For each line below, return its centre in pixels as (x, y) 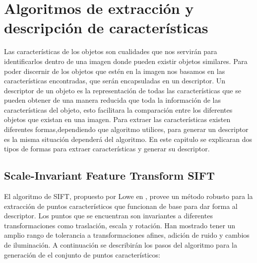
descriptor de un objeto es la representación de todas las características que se (123, 90)
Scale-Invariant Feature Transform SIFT (109, 175)
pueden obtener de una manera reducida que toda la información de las (112, 100)
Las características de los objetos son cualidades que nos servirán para (111, 51)
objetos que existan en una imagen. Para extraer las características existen (117, 119)
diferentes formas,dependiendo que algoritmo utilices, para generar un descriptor (126, 129)
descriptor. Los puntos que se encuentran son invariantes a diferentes (108, 216)
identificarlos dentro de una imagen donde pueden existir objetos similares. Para (126, 61)
